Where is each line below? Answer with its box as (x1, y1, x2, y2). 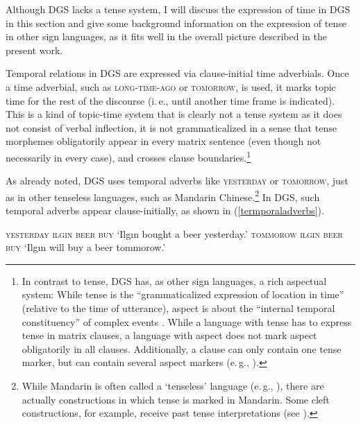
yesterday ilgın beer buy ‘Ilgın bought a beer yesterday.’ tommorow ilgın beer (6, 226, 343, 241)
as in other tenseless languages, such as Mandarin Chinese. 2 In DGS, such (6, 187, 320, 204)
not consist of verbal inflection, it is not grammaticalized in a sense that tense (6, 120, 337, 135)
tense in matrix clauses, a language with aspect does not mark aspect (22, 328, 317, 342)
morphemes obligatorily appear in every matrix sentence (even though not (6, 134, 321, 148)
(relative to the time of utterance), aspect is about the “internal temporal (22, 301, 335, 315)
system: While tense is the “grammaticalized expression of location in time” (22, 287, 344, 302)
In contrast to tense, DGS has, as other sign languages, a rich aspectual (22, 273, 327, 288)
